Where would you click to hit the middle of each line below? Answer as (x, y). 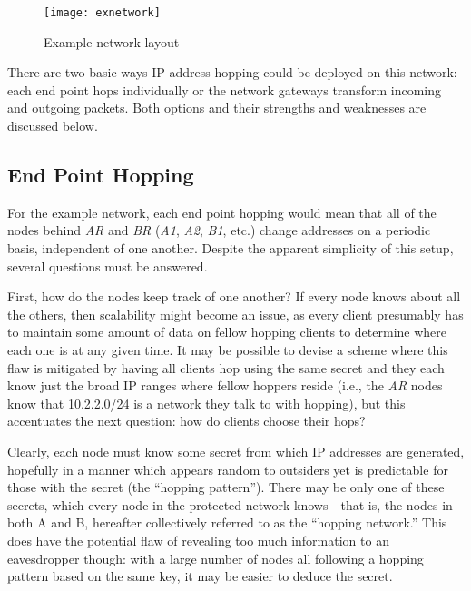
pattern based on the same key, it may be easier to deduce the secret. (200, 576)
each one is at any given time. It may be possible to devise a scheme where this (228, 349)
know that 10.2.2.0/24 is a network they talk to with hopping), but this (206, 403)
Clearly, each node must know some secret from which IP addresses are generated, (236, 451)
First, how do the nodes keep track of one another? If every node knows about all (234, 296)
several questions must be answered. (108, 266)
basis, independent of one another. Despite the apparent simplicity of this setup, (231, 248)
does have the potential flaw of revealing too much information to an (198, 540)
